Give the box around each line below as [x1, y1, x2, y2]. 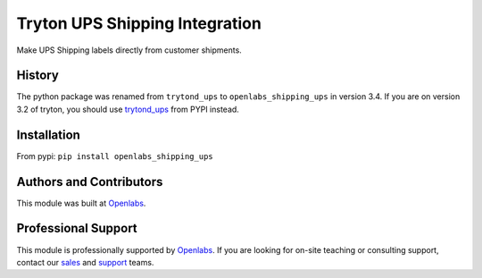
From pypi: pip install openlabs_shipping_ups [16, 150, 213, 161]
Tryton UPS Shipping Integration [16, 13, 262, 33]
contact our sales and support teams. [16, 257, 154, 267]
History [16, 68, 60, 83]
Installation [16, 127, 80, 142]
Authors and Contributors [16, 174, 163, 190]
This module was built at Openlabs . [16, 198, 146, 208]
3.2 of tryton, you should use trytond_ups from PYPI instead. [16, 104, 240, 114]
